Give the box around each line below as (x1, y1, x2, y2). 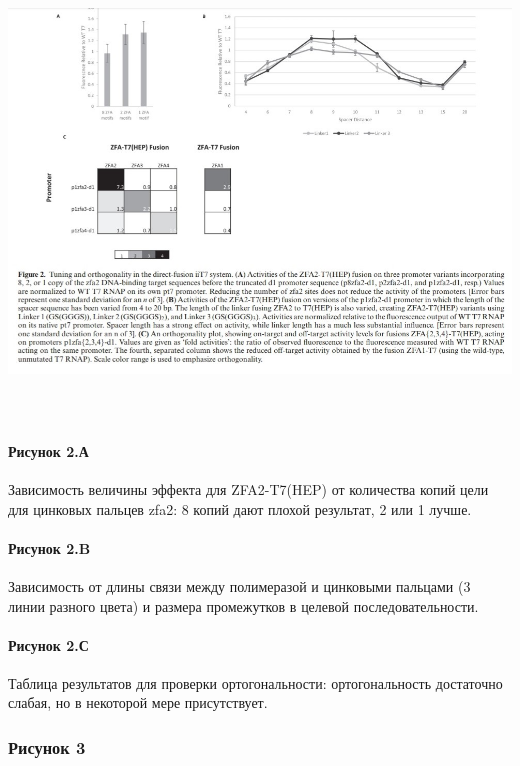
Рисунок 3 (8, 735, 86, 759)
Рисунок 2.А (8, 440, 89, 461)
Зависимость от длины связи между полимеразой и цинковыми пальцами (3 (8, 575, 471, 596)
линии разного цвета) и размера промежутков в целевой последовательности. (8, 595, 479, 616)
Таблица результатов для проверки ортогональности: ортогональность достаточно (8, 672, 503, 693)
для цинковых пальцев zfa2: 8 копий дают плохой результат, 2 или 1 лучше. (8, 498, 472, 519)
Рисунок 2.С (8, 634, 89, 655)
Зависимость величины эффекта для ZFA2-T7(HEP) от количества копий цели (8, 478, 489, 499)
